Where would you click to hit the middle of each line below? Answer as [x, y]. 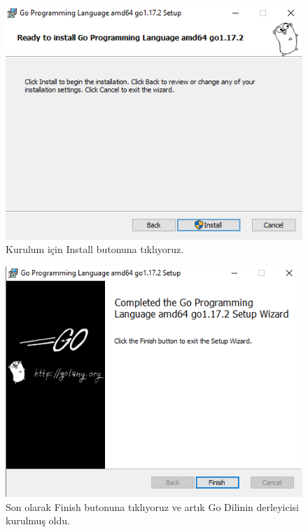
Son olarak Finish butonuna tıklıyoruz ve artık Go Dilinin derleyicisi [152, 506]
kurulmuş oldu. [38, 520]
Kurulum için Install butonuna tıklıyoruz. [95, 249]
